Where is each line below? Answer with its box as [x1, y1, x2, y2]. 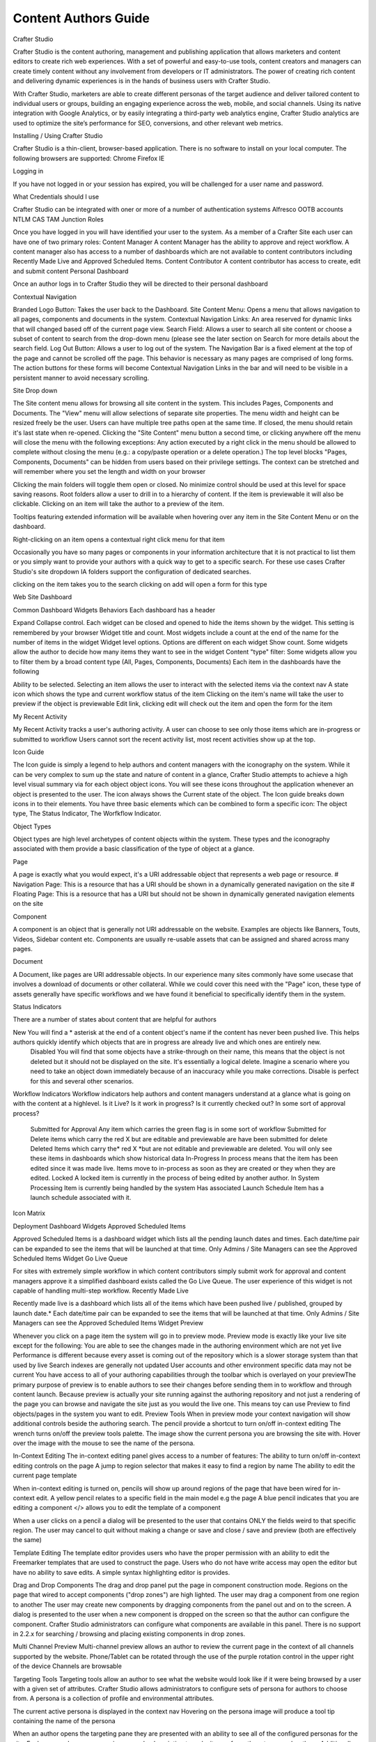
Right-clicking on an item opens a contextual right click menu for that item [13, 535, 226, 544]
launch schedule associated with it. [30, 1193, 132, 1201]
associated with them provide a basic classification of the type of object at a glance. [13, 845, 255, 853]
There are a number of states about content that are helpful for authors [13, 1015, 217, 1024]
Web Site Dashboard [13, 593, 72, 601]
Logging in [13, 167, 44, 176]
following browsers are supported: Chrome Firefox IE [13, 154, 165, 162]
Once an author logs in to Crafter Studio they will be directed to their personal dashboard [13, 279, 268, 288]
